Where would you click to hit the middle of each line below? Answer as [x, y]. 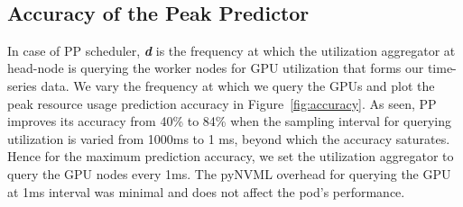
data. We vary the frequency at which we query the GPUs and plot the [238, 85]
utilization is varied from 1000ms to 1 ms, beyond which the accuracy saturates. [229, 138]
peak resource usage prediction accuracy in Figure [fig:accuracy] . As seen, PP [222, 103]
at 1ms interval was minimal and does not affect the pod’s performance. [206, 191]
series [22, 85]
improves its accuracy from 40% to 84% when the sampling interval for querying [229, 121]
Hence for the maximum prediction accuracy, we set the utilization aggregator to [231, 156]
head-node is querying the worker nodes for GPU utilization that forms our [216, 68]
